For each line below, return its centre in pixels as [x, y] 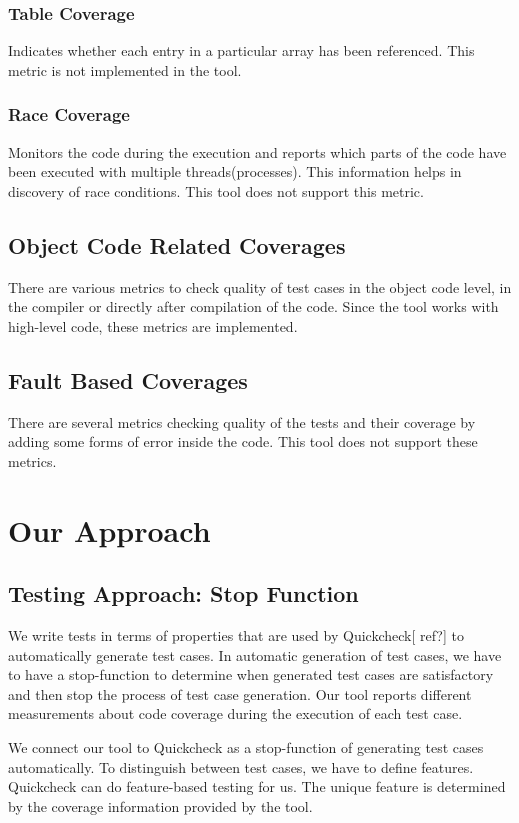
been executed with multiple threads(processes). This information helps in [235, 171]
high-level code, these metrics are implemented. [153, 325]
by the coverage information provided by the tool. [160, 805]
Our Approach [109, 529]
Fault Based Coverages [128, 379]
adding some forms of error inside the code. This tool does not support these [243, 441]
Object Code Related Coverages [177, 244]
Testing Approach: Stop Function [183, 593]
